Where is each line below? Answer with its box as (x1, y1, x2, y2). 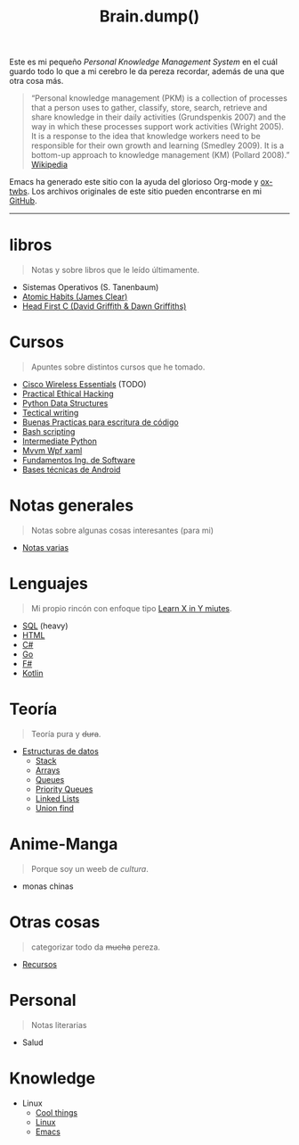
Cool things (35, 1107, 78, 1117)
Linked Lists (35, 792, 80, 804)
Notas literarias (30, 1019, 87, 1030)
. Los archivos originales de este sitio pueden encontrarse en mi (27, 186, 263, 197)
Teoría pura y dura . (30, 728, 101, 739)
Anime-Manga (9, 834, 118, 854)
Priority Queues (35, 784, 93, 794)
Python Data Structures (21, 398, 109, 409)
